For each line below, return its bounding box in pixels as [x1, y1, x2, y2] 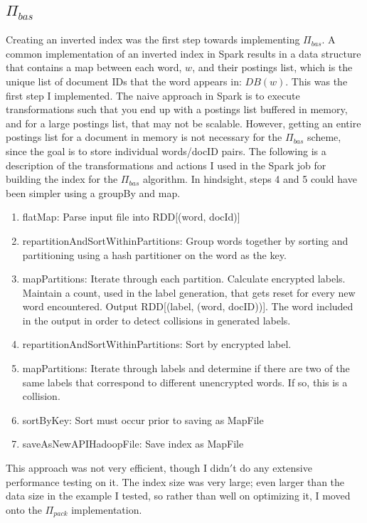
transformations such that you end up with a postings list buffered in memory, [6, 102, 348, 117]
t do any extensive [233, 460, 312, 475]
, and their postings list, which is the [192, 60, 353, 75]
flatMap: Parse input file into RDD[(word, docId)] [22, 209, 240, 224]
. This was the [285, 73, 348, 88]
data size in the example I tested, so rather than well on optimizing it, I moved [6, 488, 351, 503]
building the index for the [6, 171, 118, 186]
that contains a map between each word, [6, 60, 182, 75]
